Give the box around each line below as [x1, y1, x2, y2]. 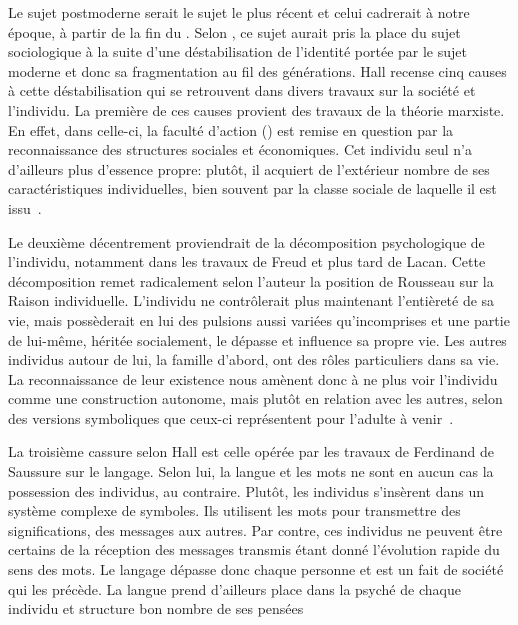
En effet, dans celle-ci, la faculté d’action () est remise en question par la [8, 119, 454, 140]
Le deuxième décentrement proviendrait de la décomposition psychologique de [8, 231, 485, 252]
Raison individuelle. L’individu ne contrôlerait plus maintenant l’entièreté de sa [8, 290, 495, 311]
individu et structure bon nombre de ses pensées [8, 598, 304, 619]
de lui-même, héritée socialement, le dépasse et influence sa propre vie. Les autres [8, 329, 507, 350]
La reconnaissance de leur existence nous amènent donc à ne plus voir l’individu [8, 368, 498, 389]
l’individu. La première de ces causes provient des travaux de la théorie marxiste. [8, 99, 505, 120]
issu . [8, 197, 42, 218]
